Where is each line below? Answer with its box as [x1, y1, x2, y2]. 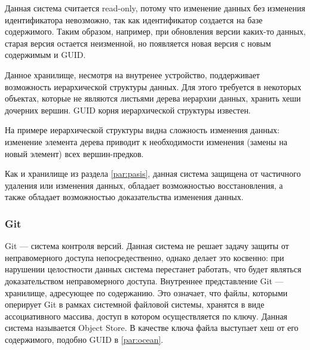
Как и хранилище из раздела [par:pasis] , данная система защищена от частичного [5, 167, 301, 180]
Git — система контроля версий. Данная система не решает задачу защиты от [5, 240, 289, 252]
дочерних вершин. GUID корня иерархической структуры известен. [5, 103, 251, 116]
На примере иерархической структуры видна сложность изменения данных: [5, 124, 280, 136]
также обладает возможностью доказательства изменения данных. [5, 191, 244, 203]
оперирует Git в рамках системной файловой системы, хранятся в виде [5, 298, 265, 311]
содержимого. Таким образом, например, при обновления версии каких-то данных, [5, 25, 306, 38]
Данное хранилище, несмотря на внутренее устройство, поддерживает [5, 68, 260, 81]
